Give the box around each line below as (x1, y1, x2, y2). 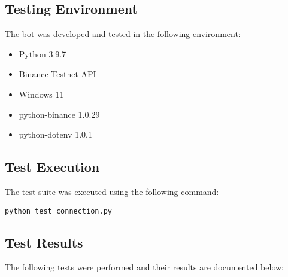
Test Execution (5, 157, 100, 176)
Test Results (5, 233, 83, 251)
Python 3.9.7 (19, 47, 66, 60)
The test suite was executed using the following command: (5, 185, 219, 197)
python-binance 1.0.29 (19, 108, 100, 120)
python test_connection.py (5, 206, 112, 215)
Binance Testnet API (19, 68, 96, 80)
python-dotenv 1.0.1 (19, 128, 92, 141)
